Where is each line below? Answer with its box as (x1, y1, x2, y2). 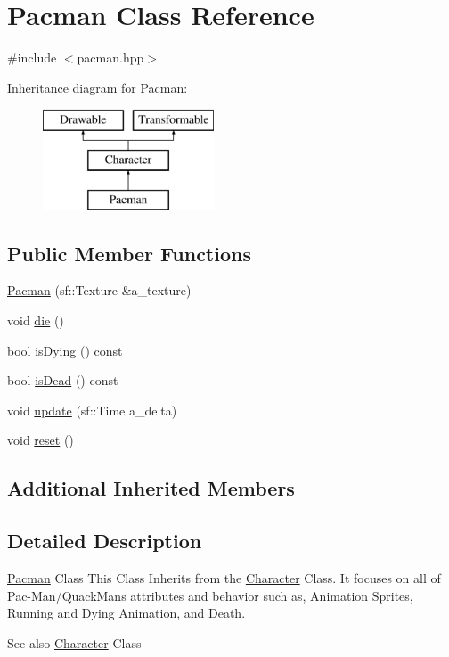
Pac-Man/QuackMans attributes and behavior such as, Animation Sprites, (7, 586, 413, 604)
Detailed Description (7, 527, 202, 554)
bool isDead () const (7, 371, 118, 390)
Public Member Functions (7, 239, 251, 267)
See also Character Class (7, 633, 142, 652)
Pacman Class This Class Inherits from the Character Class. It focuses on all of (7, 569, 441, 587)
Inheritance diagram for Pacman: (7, 78, 188, 96)
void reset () (7, 431, 74, 449)
